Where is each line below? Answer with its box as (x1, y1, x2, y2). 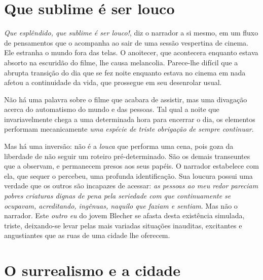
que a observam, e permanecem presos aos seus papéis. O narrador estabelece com (4, 161, 259, 171)
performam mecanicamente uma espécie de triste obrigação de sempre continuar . (4, 124, 254, 134)
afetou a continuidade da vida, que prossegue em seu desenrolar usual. (4, 77, 222, 88)
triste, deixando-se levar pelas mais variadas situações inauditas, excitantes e (4, 220, 242, 230)
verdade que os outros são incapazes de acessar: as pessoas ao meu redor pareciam (4, 180, 258, 191)
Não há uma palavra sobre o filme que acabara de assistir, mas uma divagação (4, 94, 247, 104)
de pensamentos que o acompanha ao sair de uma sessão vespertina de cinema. (4, 37, 248, 48)
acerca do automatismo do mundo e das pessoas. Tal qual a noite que (4, 104, 219, 114)
